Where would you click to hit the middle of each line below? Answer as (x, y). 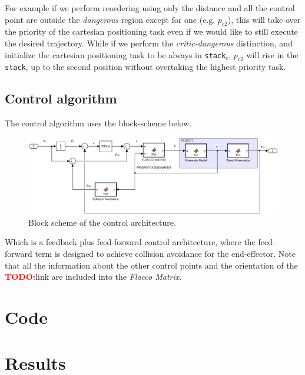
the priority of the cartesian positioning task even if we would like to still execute (151, 31)
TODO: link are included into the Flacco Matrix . (93, 277)
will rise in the (272, 54)
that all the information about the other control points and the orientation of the (151, 265)
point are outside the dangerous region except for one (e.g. (110, 19)
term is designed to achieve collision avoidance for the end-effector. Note (165, 254)
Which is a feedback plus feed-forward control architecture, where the (130, 242)
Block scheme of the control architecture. (102, 222)
